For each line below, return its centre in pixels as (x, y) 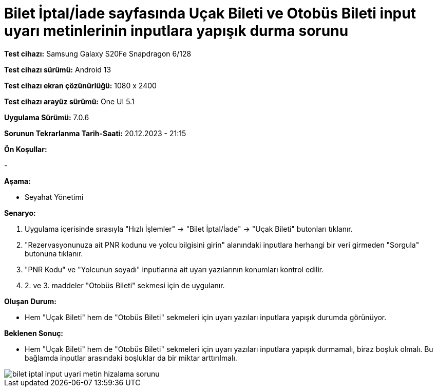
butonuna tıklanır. (54, 253)
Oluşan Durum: (30, 301)
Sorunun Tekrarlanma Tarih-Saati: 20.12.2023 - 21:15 (95, 133)
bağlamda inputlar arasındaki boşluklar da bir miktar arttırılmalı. (131, 358)
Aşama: (17, 181)
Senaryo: (20, 213)
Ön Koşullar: (26, 149)
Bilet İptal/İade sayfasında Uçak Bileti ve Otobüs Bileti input (210, 13)
